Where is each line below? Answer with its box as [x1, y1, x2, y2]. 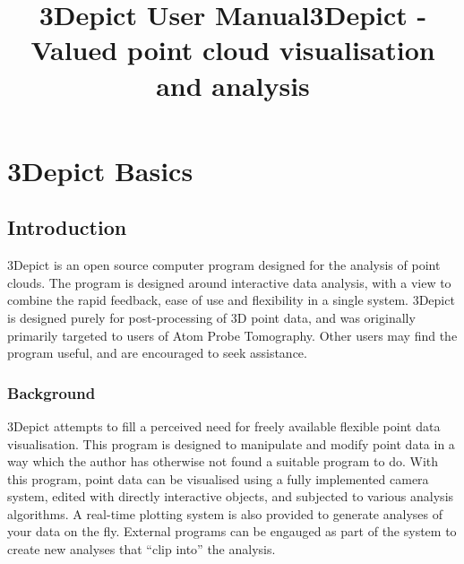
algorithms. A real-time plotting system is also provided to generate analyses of [7, 504, 443, 523]
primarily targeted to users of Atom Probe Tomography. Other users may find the [7, 325, 458, 344]
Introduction [7, 213, 127, 241]
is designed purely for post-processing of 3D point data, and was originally [7, 308, 416, 326]
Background [7, 381, 96, 403]
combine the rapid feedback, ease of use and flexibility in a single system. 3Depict [7, 291, 455, 309]
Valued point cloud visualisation [30, 31, 435, 68]
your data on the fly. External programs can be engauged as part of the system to [7, 522, 457, 541]
